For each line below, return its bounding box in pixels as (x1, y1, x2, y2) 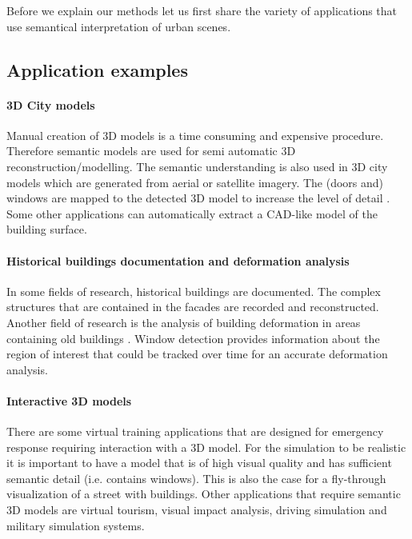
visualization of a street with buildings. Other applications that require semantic (6, 485, 401, 502)
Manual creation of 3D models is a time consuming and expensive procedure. (6, 126, 384, 143)
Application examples (6, 57, 188, 82)
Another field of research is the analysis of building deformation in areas (6, 313, 361, 330)
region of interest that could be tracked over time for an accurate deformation (6, 345, 388, 362)
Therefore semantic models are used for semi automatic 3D (6, 142, 296, 159)
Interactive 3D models (6, 392, 132, 409)
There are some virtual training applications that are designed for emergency (6, 423, 384, 440)
